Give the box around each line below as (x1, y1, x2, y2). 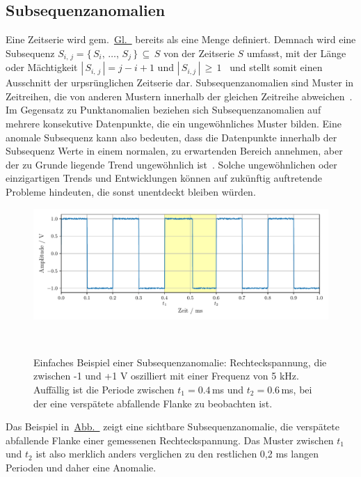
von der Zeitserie (163, 45, 234, 60)
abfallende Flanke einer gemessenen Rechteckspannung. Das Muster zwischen (6, 432, 334, 447)
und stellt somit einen (230, 60, 323, 75)
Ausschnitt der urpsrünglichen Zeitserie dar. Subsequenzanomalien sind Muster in (6, 75, 354, 90)
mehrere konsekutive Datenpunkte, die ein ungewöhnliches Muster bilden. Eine (6, 116, 342, 131)
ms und (211, 382, 244, 396)
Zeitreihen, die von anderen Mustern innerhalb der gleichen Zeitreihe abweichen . (6, 88, 353, 103)
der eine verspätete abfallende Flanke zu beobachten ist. (33, 396, 273, 410)
